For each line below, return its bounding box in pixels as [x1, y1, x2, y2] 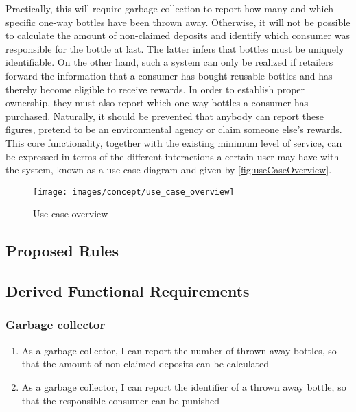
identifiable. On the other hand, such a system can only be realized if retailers [5, 55, 333, 69]
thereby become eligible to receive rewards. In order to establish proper [5, 82, 305, 96]
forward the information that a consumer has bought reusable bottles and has [5, 68, 333, 82]
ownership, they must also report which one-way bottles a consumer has [5, 95, 309, 110]
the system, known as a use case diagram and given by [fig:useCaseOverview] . [5, 162, 332, 177]
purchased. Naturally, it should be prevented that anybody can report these [5, 108, 324, 123]
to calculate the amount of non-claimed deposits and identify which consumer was [5, 28, 350, 43]
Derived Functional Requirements [5, 280, 250, 302]
